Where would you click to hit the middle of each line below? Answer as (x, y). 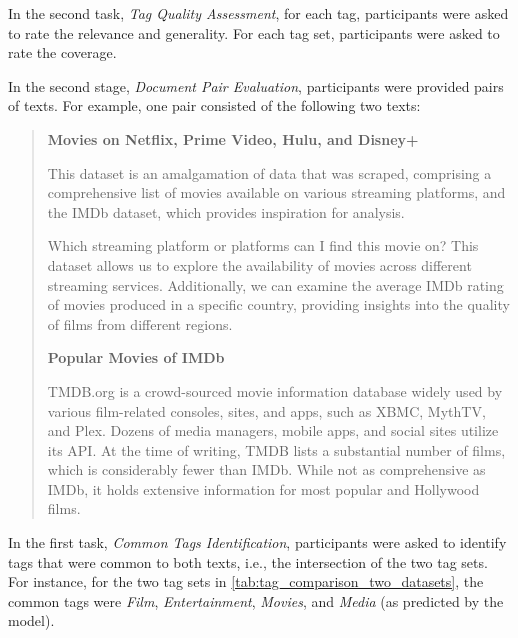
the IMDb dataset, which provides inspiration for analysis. (226, 211)
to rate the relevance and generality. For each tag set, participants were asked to (254, 32)
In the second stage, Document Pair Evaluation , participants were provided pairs (256, 85)
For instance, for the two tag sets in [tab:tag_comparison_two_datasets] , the (246, 581)
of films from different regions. (140, 323)
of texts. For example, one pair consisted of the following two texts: (214, 105)
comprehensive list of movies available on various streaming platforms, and (276, 192)
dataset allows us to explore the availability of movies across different (259, 264)
